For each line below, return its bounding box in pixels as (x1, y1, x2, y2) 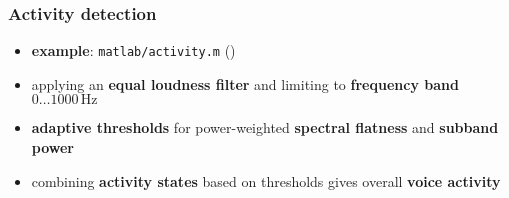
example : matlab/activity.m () (31, 40, 236, 61)
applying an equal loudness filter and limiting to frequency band (31, 73, 459, 94)
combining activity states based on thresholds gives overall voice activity (31, 170, 501, 191)
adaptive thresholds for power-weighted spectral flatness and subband (31, 117, 499, 138)
